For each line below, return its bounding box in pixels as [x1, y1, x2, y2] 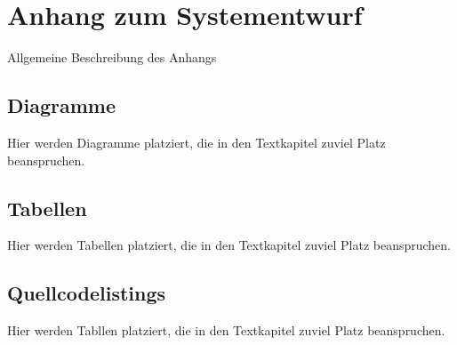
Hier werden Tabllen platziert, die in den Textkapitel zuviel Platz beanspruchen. [7, 321, 445, 340]
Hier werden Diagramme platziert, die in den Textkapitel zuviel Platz [7, 132, 386, 151]
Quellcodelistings [7, 279, 166, 307]
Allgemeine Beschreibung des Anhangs [7, 48, 217, 67]
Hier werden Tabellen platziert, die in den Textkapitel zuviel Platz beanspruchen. [7, 236, 452, 254]
